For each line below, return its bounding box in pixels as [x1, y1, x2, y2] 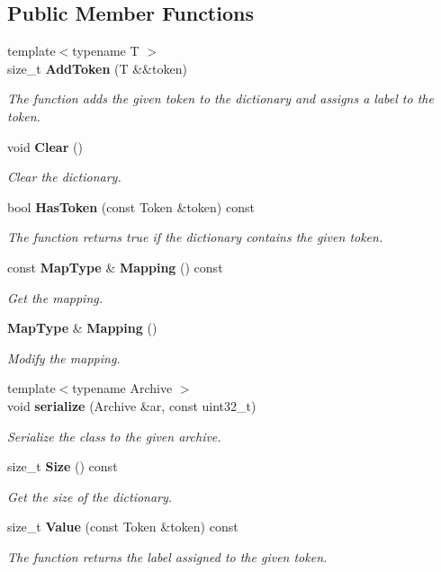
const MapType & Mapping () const [7, 257, 223, 276]
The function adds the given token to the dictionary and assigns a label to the [7, 89, 434, 108]
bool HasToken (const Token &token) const [7, 197, 255, 216]
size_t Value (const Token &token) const [7, 517, 238, 536]
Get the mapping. [7, 288, 103, 307]
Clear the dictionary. [7, 167, 121, 186]
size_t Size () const [7, 457, 118, 476]
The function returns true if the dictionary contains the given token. [7, 228, 383, 246]
